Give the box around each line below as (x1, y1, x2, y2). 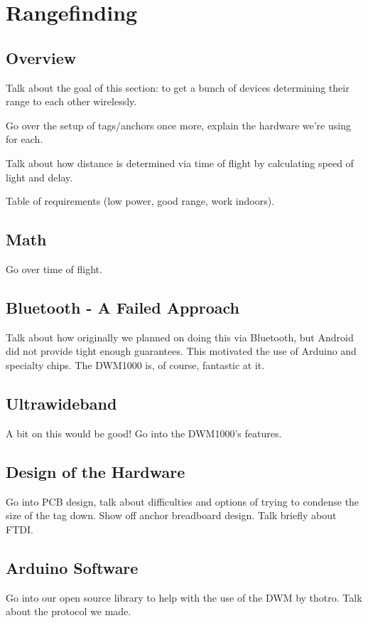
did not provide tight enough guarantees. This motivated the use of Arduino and (6, 344, 357, 358)
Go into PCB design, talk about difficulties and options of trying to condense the (6, 494, 359, 508)
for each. (6, 132, 43, 147)
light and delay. (6, 169, 73, 184)
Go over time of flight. (6, 261, 102, 276)
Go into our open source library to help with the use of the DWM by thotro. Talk (6, 590, 362, 605)
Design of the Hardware (6, 460, 185, 482)
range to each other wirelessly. (6, 94, 137, 109)
